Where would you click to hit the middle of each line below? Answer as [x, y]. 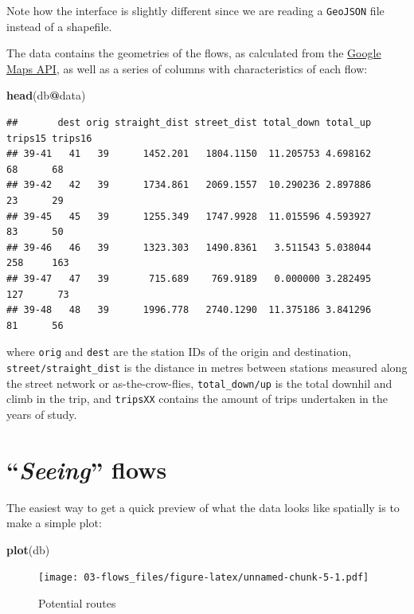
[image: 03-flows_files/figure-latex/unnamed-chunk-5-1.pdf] [204, 578]
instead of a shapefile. [59, 26]
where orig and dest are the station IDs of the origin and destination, [179, 352]
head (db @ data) [46, 95]
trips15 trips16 [49, 138]
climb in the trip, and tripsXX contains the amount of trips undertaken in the [197, 399]
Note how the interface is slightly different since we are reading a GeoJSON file [195, 10]
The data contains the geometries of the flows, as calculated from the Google [194, 53]
